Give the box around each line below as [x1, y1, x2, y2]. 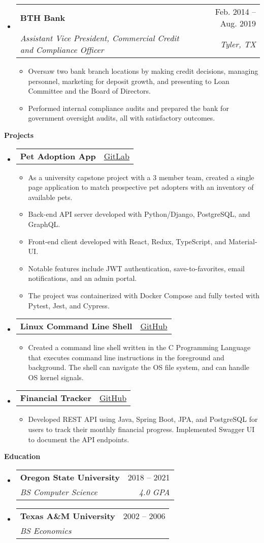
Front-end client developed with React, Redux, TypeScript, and [28, 236, 226, 246]
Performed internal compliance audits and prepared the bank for [28, 102, 229, 113]
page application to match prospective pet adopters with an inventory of [28, 182, 254, 192]
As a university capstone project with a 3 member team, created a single [28, 172, 254, 182]
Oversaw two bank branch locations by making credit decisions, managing [28, 66, 258, 76]
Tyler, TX [220, 38, 256, 50]
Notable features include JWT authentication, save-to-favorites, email [28, 263, 245, 273]
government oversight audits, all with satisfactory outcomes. [28, 112, 215, 123]
